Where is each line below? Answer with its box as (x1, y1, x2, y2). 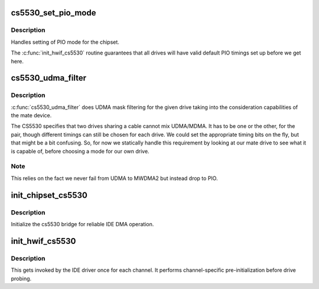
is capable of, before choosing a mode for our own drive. (11, 147, 150, 155)
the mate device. (11, 112, 52, 119)
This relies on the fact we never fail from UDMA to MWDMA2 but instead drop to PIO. (11, 175, 218, 182)
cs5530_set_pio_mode (11, 8, 96, 18)
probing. (11, 275, 32, 282)
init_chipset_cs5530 (11, 190, 88, 200)
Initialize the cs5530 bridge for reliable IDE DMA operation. (11, 220, 154, 227)
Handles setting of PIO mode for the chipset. (11, 38, 119, 46)
